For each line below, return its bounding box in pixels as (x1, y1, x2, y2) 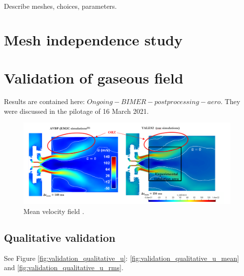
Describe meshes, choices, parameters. (4, 1, 117, 11)
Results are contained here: (4, 96, 85, 106)
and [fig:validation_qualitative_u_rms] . (4, 262, 123, 273)
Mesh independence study (4, 29, 183, 49)
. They (221, 96, 241, 106)
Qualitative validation (4, 230, 116, 245)
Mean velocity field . (23, 206, 84, 216)
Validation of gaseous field (4, 68, 183, 88)
